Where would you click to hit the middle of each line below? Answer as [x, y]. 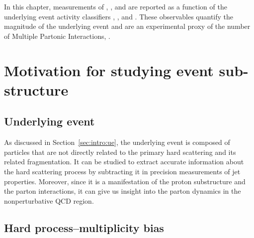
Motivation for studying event [109, 70]
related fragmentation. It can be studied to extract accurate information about [124, 162]
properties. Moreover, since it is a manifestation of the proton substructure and [125, 181]
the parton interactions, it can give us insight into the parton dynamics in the [123, 191]
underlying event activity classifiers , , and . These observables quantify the [119, 16]
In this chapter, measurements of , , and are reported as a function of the [116, 6]
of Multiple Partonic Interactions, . [57, 36]
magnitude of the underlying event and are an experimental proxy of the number [127, 26]
